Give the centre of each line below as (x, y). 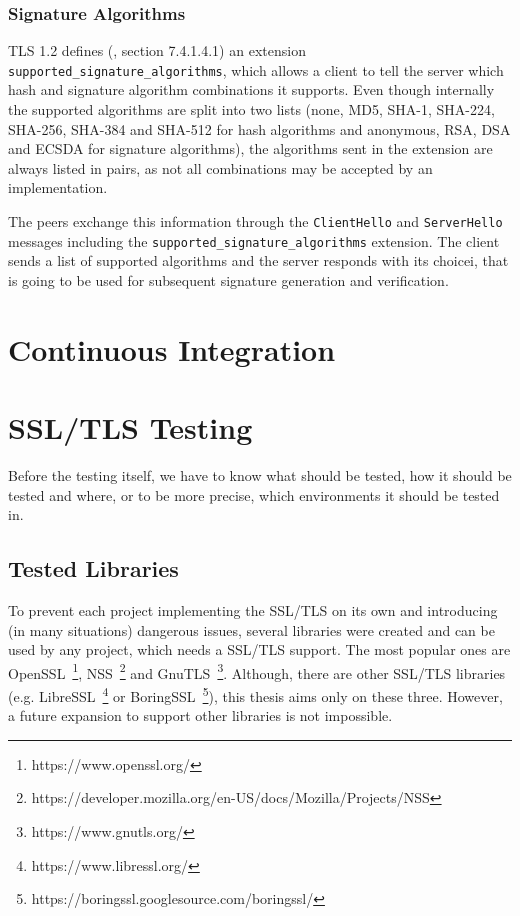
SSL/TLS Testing (130, 427)
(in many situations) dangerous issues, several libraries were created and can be (251, 629)
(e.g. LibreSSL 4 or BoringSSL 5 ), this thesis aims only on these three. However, (255, 694)
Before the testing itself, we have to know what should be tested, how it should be (260, 475)
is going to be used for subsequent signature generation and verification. (228, 279)
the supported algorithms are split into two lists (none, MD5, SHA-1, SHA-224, (251, 109)
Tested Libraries (93, 568)
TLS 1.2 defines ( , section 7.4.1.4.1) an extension (157, 50)
